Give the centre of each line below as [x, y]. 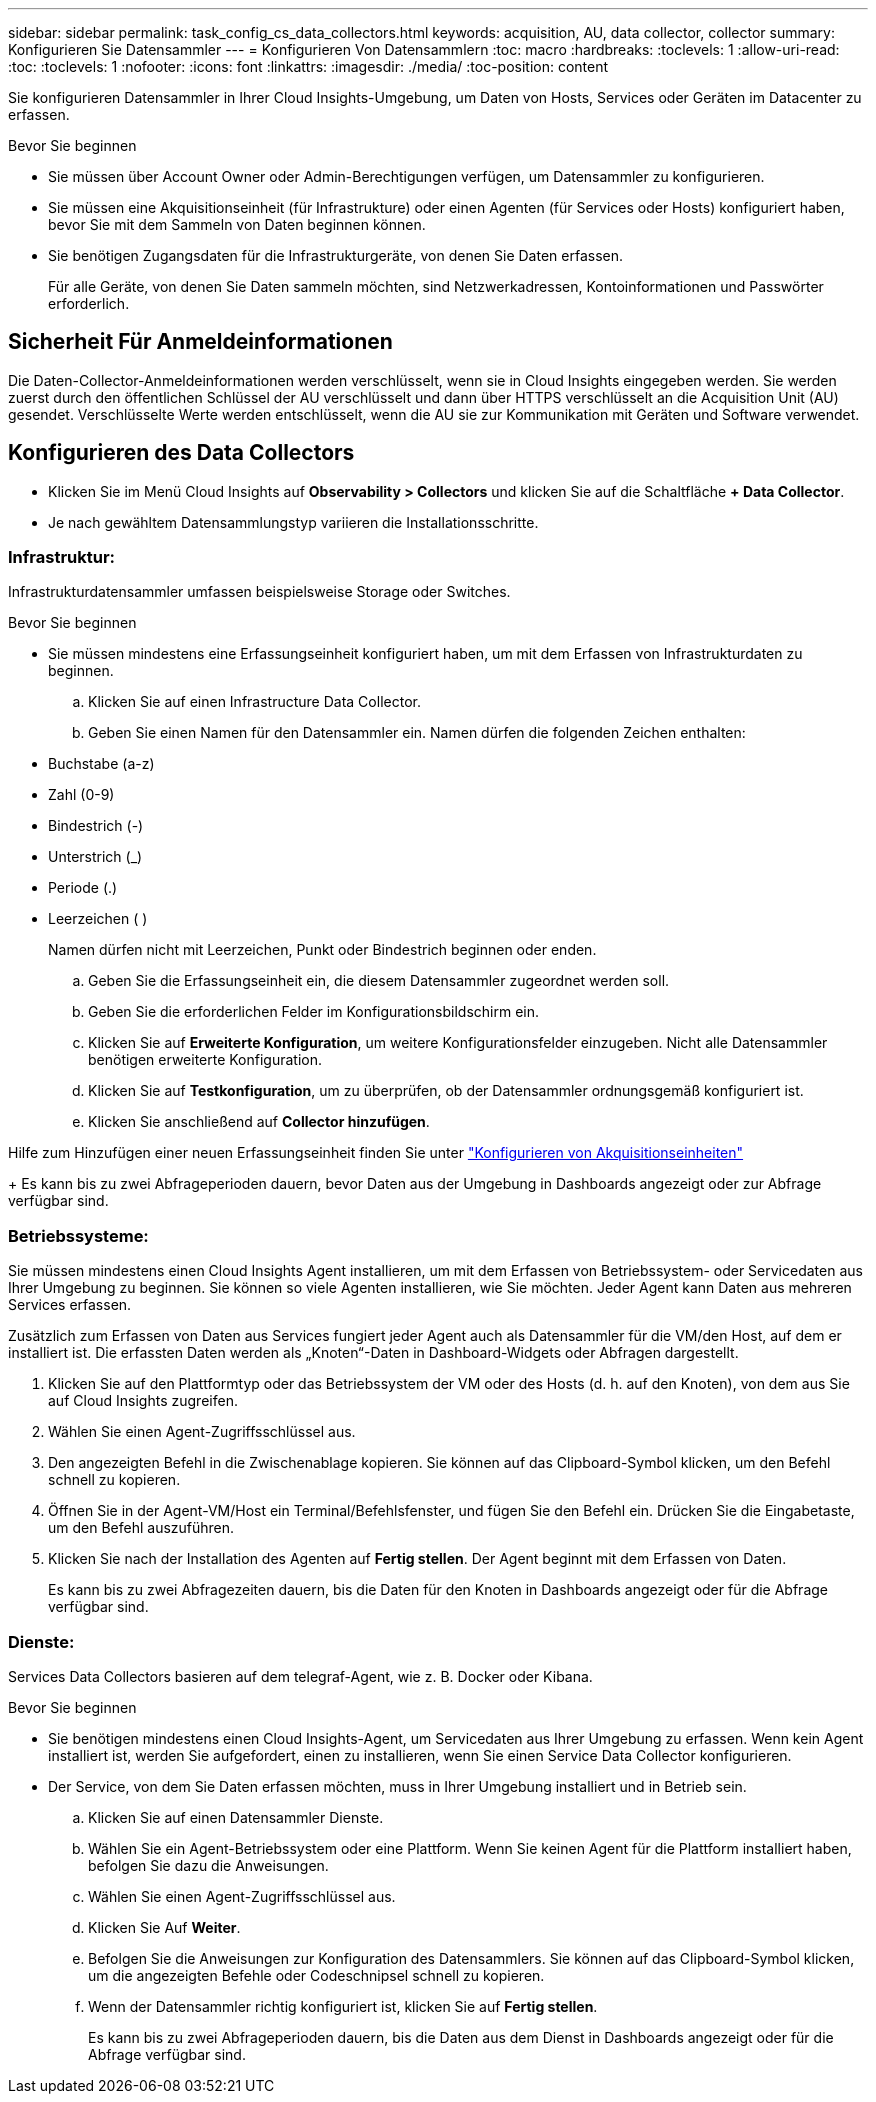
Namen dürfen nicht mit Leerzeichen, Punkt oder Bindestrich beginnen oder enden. [322, 950]
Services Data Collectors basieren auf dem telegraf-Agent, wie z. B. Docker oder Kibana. [300, 1676]
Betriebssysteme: [78, 1235]
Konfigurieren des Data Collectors [181, 453]
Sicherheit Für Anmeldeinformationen [200, 342]
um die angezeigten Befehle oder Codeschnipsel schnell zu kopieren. [316, 1975]
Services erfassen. [70, 1305]
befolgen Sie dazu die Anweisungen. [208, 1865]
